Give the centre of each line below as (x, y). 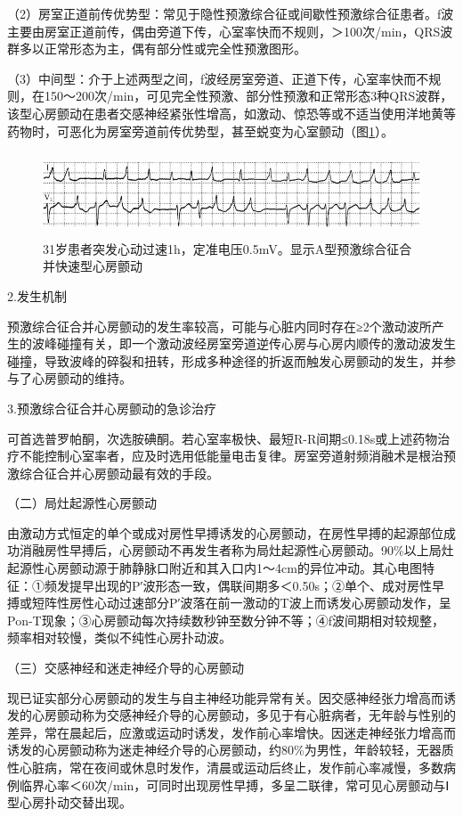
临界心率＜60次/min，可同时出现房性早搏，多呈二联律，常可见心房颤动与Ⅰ (234, 784)
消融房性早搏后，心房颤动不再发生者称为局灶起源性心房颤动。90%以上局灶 (236, 550)
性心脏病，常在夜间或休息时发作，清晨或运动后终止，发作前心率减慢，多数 (225, 767)
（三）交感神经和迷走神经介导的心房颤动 (126, 668)
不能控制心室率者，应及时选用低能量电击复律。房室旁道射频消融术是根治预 (237, 456)
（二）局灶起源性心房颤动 (82, 503)
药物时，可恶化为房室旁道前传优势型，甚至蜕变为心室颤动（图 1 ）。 (200, 131)
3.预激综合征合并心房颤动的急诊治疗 (112, 408)
